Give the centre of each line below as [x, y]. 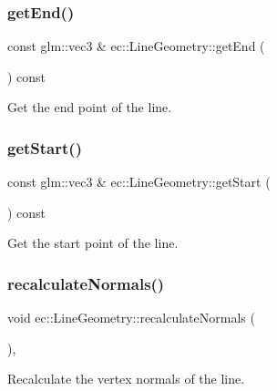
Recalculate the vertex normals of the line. [126, 379]
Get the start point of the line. [93, 243]
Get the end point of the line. [90, 107]
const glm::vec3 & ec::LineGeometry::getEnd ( [136, 46]
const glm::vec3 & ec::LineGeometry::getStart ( [139, 182]
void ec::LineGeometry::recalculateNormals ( [131, 318]
